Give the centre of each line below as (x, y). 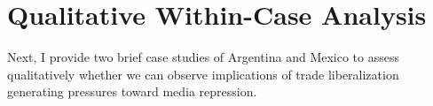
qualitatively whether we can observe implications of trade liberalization (203, 74)
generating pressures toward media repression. (132, 91)
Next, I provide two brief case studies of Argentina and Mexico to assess (203, 57)
